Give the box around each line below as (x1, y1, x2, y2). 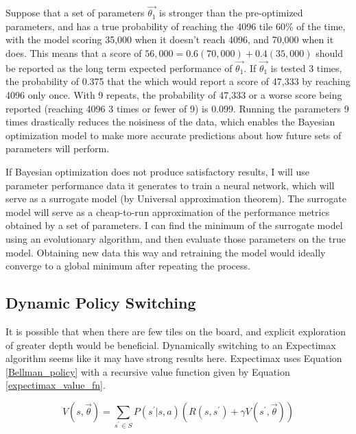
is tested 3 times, (270, 60, 342, 75)
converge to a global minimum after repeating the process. (5, 258, 250, 273)
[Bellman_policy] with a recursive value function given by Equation (5, 364, 290, 378)
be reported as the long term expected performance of (5, 60, 233, 75)
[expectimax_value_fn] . (5, 378, 106, 392)
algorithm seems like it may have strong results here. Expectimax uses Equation (5, 351, 342, 365)
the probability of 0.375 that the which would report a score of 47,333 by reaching (5, 74, 351, 88)
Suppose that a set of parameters (5, 5, 145, 20)
